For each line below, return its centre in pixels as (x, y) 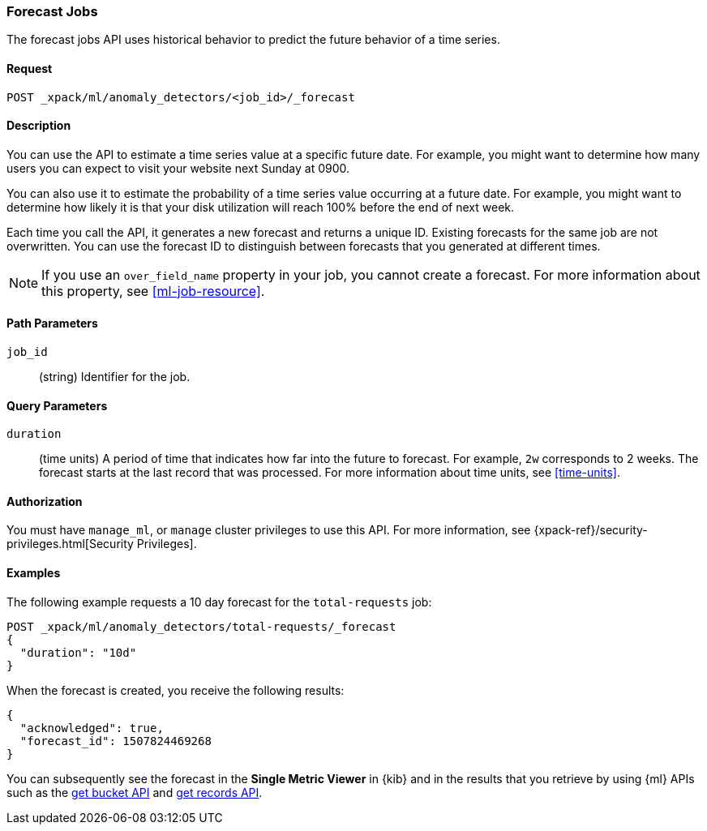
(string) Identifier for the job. (115, 377)
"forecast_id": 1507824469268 (116, 741)
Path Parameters (52, 323)
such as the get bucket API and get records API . (135, 792)
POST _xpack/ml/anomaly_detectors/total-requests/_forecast (201, 626)
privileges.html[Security (70, 544)
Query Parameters (57, 405)
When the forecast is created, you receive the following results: (176, 690)
